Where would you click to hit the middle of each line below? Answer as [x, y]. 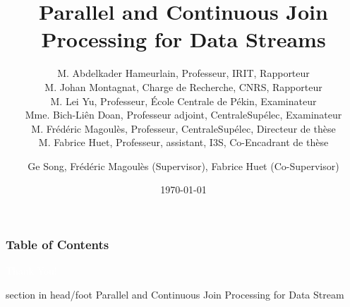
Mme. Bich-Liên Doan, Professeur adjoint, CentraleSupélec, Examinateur [183, 115]
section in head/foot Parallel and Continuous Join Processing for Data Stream [175, 294]
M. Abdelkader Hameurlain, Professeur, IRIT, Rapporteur [183, 73]
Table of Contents [58, 245]
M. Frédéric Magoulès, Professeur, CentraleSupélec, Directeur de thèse [183, 128]
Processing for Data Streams [183, 39]
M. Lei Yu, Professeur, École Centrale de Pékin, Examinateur [183, 101]
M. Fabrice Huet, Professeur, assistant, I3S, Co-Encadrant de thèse [183, 142]
